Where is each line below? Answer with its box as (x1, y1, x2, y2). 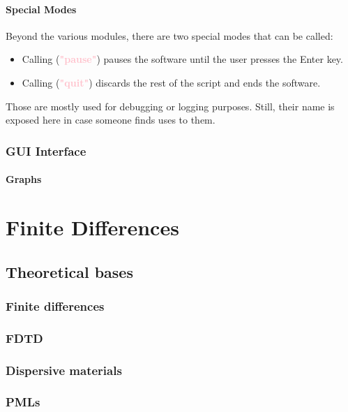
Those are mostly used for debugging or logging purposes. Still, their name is (6, 98, 335, 113)
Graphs (6, 172, 42, 186)
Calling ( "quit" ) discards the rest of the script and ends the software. (22, 75, 321, 89)
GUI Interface (6, 142, 86, 159)
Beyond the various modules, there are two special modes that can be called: (6, 28, 333, 43)
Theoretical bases (6, 260, 133, 282)
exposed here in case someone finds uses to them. (6, 112, 215, 127)
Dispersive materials (6, 361, 122, 378)
